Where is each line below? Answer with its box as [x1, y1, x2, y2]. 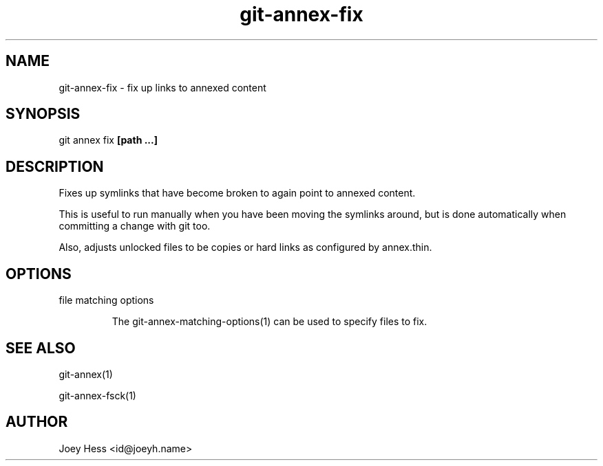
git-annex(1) [59, 368, 113, 380]
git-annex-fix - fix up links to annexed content [59, 81, 266, 93]
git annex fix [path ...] [59, 134, 158, 146]
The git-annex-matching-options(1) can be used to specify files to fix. [112, 315, 427, 328]
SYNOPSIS [6, 105, 81, 123]
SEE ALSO [6, 339, 76, 357]
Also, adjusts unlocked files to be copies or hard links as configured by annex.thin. [59, 241, 432, 254]
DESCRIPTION [6, 157, 104, 175]
